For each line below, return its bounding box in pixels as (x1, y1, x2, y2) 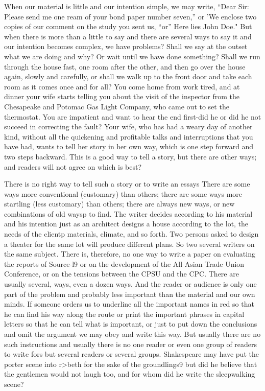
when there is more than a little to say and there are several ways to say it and (4, 31, 252, 41)
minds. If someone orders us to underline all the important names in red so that (4, 298, 254, 309)
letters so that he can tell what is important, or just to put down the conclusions (4, 318, 257, 329)
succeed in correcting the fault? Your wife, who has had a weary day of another (4, 121, 253, 132)
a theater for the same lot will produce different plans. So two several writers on (4, 238, 255, 249)
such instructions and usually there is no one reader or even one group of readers (4, 338, 257, 349)
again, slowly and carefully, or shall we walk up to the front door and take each (4, 71, 252, 82)
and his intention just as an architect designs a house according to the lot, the (4, 218, 249, 229)
